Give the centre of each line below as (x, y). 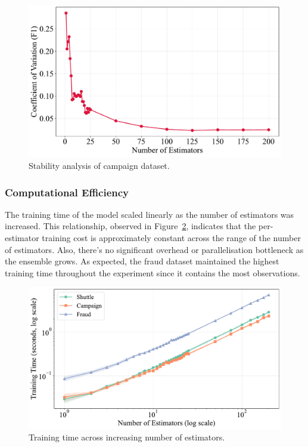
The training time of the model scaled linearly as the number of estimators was (150, 214)
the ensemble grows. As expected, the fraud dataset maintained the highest (142, 261)
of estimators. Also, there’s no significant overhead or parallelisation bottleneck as (154, 249)
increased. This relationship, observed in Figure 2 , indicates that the (130, 226)
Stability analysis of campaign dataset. (99, 166)
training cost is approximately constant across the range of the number (171, 238)
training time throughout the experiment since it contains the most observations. (153, 272)
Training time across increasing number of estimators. (127, 437)
